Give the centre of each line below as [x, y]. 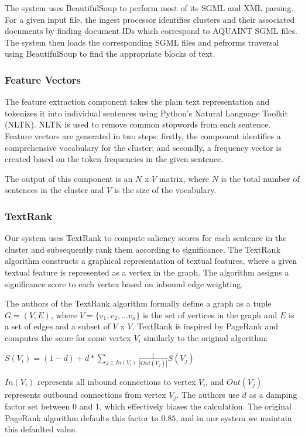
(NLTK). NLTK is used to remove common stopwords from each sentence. [138, 124]
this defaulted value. [41, 429]
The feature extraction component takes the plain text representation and [137, 101]
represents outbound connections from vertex [85, 394]
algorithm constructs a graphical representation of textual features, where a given [151, 261]
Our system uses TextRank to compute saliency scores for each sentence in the [146, 238]
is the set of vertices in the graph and [210, 314]
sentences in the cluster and [54, 190]
